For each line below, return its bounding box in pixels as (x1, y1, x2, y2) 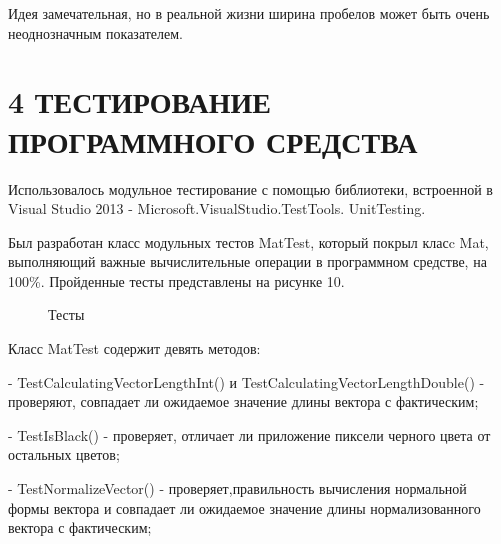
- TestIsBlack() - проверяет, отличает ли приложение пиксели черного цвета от (8, 424, 491, 445)
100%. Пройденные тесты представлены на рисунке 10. (8, 270, 345, 291)
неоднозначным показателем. (8, 22, 184, 43)
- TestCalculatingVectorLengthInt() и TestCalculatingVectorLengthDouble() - (8, 371, 485, 392)
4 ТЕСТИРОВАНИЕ (8, 81, 271, 122)
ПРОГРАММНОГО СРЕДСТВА (8, 120, 418, 161)
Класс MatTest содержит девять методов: (8, 338, 261, 359)
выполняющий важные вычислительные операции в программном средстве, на (8, 251, 487, 272)
